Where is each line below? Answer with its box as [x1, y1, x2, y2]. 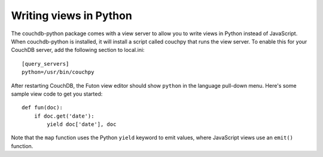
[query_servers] [22, 60, 69, 67]
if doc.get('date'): [33, 112, 95, 119]
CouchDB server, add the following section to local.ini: [11, 47, 145, 54]
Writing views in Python [11, 9, 133, 22]
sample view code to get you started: [11, 90, 103, 97]
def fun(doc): [22, 104, 63, 111]
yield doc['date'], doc [47, 121, 117, 128]
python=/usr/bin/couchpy [22, 69, 95, 76]
